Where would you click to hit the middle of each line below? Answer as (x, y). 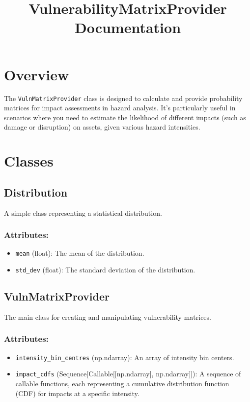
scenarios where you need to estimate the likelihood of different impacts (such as (125, 117)
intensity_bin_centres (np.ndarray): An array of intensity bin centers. (125, 357)
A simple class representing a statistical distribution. (83, 213)
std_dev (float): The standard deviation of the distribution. (105, 269)
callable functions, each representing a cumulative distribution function (122, 383)
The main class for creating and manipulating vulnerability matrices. (108, 317)
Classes (29, 161)
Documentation (128, 27)
